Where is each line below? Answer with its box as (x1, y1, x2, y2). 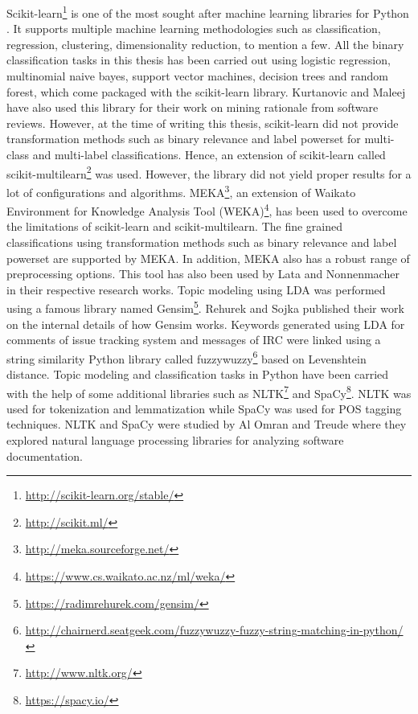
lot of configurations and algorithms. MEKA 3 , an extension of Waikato (6, 181, 356, 200)
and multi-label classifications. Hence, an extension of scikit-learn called (32, 146, 386, 162)
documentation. (6, 447, 83, 464)
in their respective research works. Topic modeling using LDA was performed (6, 281, 386, 297)
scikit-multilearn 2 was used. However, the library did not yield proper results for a (6, 162, 412, 182)
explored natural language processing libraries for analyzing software (6, 432, 344, 449)
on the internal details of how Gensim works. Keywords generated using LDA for (6, 315, 405, 332)
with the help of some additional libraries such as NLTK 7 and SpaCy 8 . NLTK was (6, 382, 412, 401)
